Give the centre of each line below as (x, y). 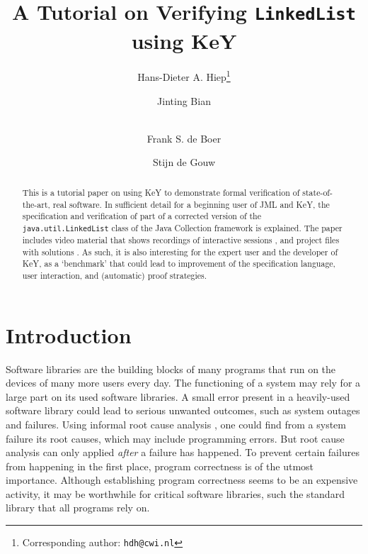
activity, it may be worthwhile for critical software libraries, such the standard (175, 493)
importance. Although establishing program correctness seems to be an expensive (182, 480)
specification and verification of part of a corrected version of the (142, 216)
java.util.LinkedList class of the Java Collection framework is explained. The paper (182, 227)
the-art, (36, 204)
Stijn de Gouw (184, 162)
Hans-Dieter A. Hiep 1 (184, 76)
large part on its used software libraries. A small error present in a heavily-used (178, 396)
